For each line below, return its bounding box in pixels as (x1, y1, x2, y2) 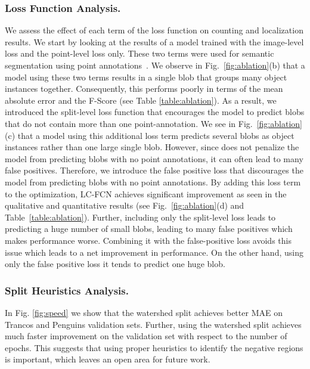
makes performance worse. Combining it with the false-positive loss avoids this (5, 234, 292, 246)
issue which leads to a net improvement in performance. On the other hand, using (5, 246, 303, 258)
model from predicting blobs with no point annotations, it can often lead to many (5, 152, 303, 165)
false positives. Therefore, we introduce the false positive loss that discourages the (5, 164, 303, 176)
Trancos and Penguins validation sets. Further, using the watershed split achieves (5, 318, 302, 330)
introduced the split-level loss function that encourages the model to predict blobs (5, 106, 305, 118)
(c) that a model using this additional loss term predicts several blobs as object (5, 129, 294, 141)
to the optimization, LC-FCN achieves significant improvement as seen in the (5, 187, 287, 200)
